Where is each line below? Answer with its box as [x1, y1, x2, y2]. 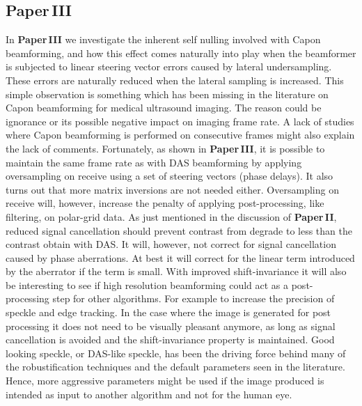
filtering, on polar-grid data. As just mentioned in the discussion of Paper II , [6, 209, 337, 224]
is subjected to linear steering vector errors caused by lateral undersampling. [6, 59, 332, 74]
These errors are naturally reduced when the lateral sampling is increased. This [6, 72, 344, 87]
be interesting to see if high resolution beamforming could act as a [6, 277, 289, 292]
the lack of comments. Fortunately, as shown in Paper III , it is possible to [6, 141, 325, 155]
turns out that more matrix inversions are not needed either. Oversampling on [6, 182, 339, 196]
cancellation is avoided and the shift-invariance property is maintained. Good [6, 332, 335, 347]
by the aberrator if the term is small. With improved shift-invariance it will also [6, 264, 347, 279]
